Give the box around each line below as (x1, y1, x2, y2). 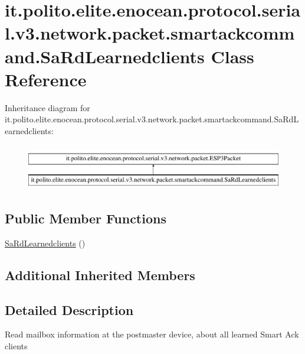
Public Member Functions (5, 209, 166, 228)
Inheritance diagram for (5, 101, 90, 113)
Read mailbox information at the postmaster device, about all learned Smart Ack (5, 328, 299, 340)
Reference (5, 67, 87, 91)
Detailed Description (5, 300, 134, 319)
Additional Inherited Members (5, 265, 195, 284)
